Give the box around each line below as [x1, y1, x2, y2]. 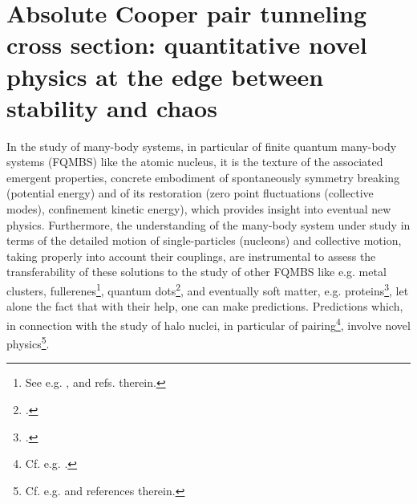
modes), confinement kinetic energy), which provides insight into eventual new [6, 201, 391, 217]
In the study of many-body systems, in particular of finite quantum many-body [6, 137, 397, 154]
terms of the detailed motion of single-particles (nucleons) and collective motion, [6, 232, 402, 249]
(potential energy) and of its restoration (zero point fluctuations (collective [6, 185, 374, 201]
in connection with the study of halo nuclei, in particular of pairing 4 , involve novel [6, 314, 411, 333]
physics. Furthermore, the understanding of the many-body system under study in [6, 216, 411, 233]
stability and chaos [6, 91, 217, 124]
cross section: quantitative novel [6, 28, 367, 61]
